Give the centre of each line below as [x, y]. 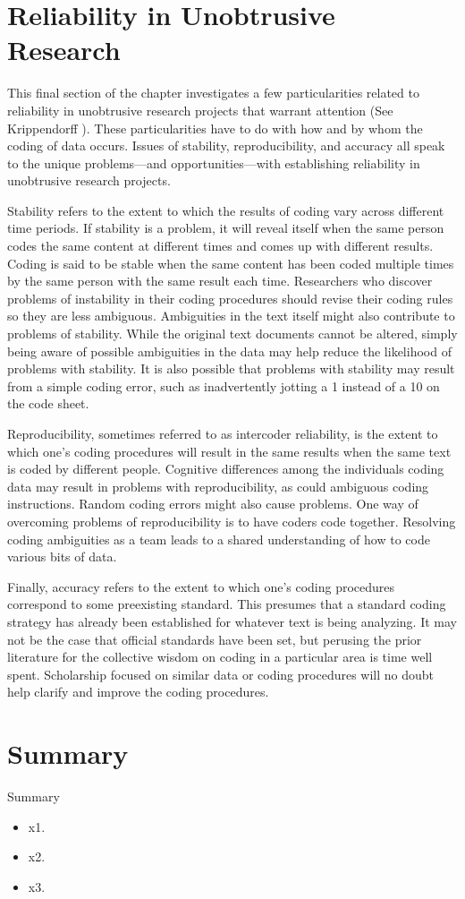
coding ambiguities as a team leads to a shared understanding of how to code [219, 539]
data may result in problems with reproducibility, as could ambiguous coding [218, 486]
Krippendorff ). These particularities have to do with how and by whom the [215, 128]
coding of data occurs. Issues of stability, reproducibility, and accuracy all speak [226, 146]
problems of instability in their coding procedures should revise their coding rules [230, 298]
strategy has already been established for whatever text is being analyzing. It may [232, 621]
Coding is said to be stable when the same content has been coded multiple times [231, 263]
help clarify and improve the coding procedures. [138, 692]
